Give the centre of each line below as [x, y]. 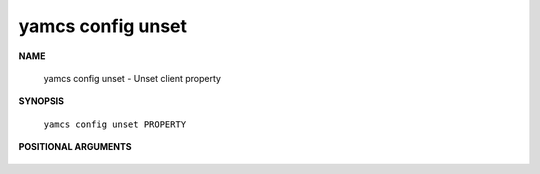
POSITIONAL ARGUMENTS [75, 147]
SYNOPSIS [41, 101]
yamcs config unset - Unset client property [132, 78]
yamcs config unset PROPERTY [115, 124]
